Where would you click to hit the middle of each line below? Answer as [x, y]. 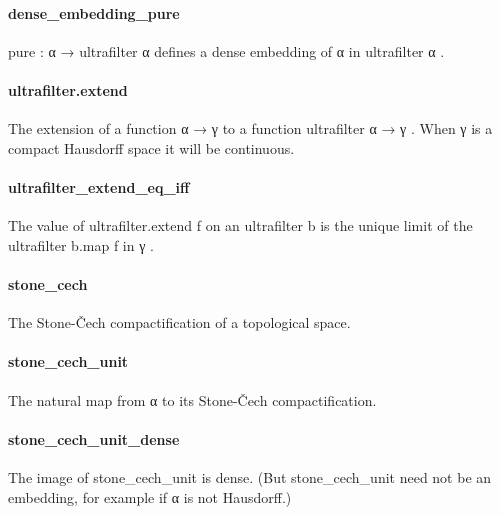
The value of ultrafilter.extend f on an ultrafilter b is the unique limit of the [240, 225]
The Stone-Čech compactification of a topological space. [179, 322]
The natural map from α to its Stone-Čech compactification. [192, 399]
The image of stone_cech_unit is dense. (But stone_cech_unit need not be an [250, 476]
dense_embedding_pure [94, 12]
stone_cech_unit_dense [94, 438]
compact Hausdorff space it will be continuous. [151, 147]
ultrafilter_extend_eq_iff [99, 186]
